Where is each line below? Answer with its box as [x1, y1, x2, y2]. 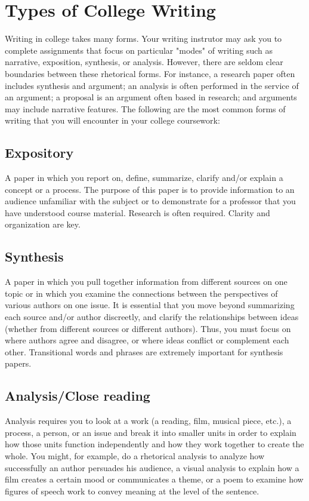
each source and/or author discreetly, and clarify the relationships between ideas [5, 311, 299, 323]
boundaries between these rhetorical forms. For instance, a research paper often [5, 67, 295, 79]
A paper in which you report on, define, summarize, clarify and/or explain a [5, 171, 283, 184]
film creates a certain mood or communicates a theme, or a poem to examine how [5, 473, 304, 485]
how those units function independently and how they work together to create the [5, 438, 304, 450]
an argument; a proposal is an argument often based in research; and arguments [5, 91, 297, 103]
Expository [5, 143, 74, 162]
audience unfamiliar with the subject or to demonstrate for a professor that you [5, 195, 296, 207]
